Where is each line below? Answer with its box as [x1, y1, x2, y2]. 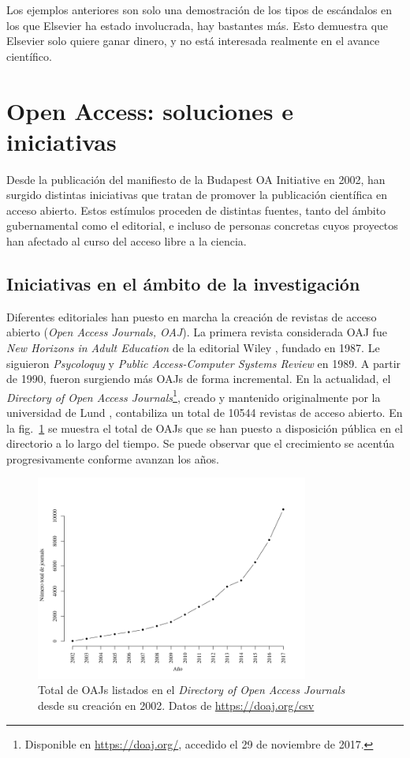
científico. [6, 47, 52, 64]
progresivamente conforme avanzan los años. [6, 450, 219, 467]
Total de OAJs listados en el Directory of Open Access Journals [38, 681, 345, 698]
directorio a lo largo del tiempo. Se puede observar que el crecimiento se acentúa [6, 435, 395, 452]
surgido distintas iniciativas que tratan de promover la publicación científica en [6, 186, 388, 203]
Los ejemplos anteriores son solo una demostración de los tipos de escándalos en [6, 2, 393, 17]
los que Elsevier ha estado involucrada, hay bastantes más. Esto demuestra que [6, 17, 389, 33]
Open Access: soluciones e [6, 94, 294, 126]
